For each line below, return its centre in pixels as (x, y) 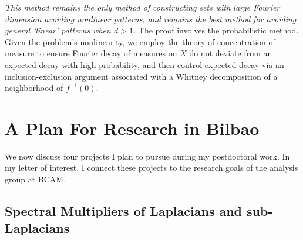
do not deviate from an (231, 53)
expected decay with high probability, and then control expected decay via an (144, 64)
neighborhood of (34, 88)
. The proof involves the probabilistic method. (216, 30)
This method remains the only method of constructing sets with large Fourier (142, 7)
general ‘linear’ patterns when (58, 30)
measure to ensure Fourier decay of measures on (91, 53)
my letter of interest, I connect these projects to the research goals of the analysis (151, 168)
